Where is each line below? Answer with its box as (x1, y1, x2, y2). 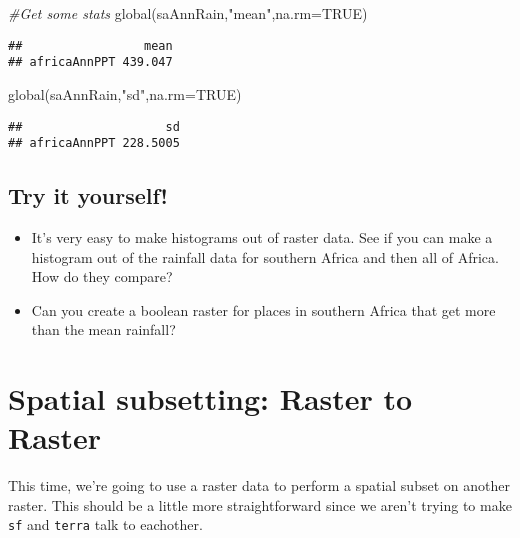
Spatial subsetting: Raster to (8, 378, 413, 419)
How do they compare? (31, 266, 173, 287)
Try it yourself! (8, 180, 168, 211)
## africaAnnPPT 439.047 (8, 55, 173, 70)
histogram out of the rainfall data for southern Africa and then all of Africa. (31, 246, 499, 267)
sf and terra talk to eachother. (8, 514, 203, 535)
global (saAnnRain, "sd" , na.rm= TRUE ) (8, 83, 242, 104)
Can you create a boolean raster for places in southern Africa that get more (31, 299, 496, 320)
